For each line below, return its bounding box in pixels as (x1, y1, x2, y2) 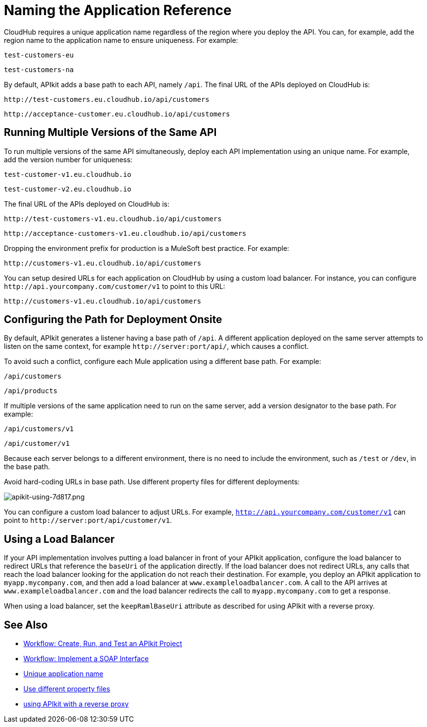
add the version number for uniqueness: (4, 155, 133, 164)
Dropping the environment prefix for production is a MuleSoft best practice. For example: (4, 244, 290, 252)
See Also (4, 618, 48, 631)
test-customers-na (4, 65, 74, 74)
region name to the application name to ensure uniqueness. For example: (4, 36, 238, 44)
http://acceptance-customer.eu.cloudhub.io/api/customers (4, 110, 230, 118)
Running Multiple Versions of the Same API (4, 126, 217, 139)
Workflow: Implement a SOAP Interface (23, 654, 149, 663)
